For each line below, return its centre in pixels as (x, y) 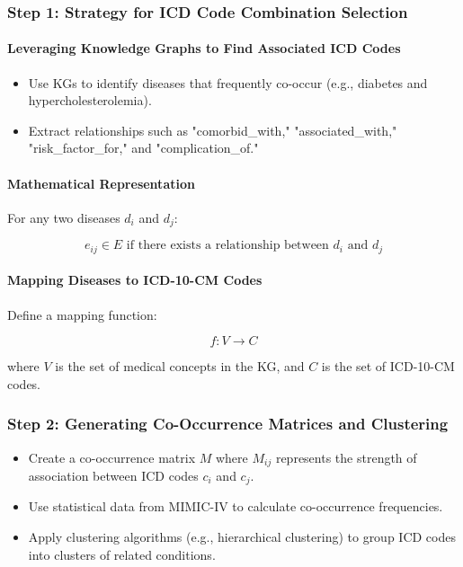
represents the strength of (346, 457)
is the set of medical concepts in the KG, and (180, 366)
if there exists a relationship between (227, 246)
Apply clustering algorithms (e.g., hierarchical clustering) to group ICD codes (242, 537)
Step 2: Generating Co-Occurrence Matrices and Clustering (228, 424)
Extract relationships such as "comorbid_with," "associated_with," (213, 130)
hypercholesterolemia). (90, 100)
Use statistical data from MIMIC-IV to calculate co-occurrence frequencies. (236, 506)
